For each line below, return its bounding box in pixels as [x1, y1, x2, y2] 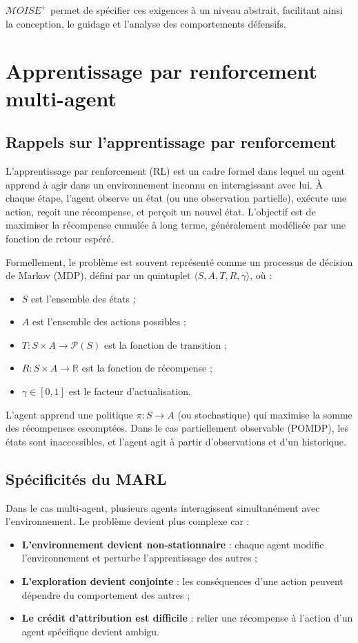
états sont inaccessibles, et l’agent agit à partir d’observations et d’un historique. [6, 434, 346, 448]
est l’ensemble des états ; [31, 291, 136, 305]
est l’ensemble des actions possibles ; [32, 314, 186, 329]
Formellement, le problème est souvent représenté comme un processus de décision [6, 254, 353, 269]
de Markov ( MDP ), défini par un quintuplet [6, 268, 191, 282]
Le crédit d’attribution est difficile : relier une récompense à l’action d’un [21, 611, 353, 625]
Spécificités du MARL [6, 468, 167, 489]
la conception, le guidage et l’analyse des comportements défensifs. [6, 16, 286, 30]
